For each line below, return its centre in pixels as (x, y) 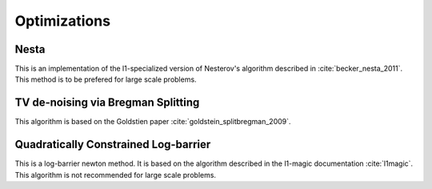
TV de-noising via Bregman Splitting (107, 103)
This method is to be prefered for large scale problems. (106, 79)
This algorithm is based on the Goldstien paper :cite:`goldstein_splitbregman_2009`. (153, 122)
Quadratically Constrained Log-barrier (113, 145)
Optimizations (63, 21)
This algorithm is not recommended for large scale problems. (115, 175)
